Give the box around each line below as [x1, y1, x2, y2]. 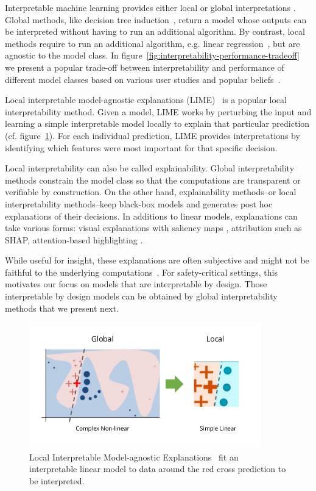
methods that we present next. [5, 301, 119, 314]
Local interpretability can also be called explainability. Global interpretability [5, 162, 295, 174]
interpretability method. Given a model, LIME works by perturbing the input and [5, 105, 312, 118]
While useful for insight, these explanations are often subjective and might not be [5, 254, 309, 267]
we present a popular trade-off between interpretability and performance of [5, 60, 284, 73]
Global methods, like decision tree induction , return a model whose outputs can [5, 13, 307, 26]
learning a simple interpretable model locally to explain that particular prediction [5, 117, 310, 130]
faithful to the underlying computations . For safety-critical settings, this [5, 265, 278, 278]
